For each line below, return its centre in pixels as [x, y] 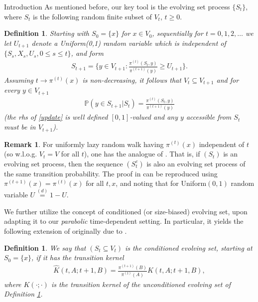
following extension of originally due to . [65, 230]
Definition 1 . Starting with [47, 33]
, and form [87, 53]
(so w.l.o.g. [21, 154]
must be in [20, 127]
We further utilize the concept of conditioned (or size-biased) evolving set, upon [126, 211]
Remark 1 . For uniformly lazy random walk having [84, 144]
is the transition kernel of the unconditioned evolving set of [141, 284]
